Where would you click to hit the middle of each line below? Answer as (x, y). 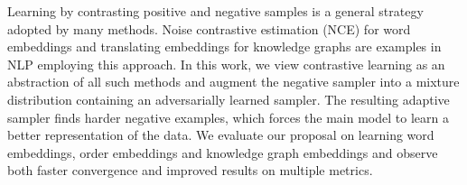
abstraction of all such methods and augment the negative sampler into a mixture (233, 82)
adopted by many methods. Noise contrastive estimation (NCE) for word (209, 28)
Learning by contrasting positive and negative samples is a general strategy (215, 11)
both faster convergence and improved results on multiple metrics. (190, 170)
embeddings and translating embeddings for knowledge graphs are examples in (224, 46)
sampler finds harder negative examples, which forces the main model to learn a (228, 117)
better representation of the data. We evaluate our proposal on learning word (221, 135)
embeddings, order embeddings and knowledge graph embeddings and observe (223, 152)
